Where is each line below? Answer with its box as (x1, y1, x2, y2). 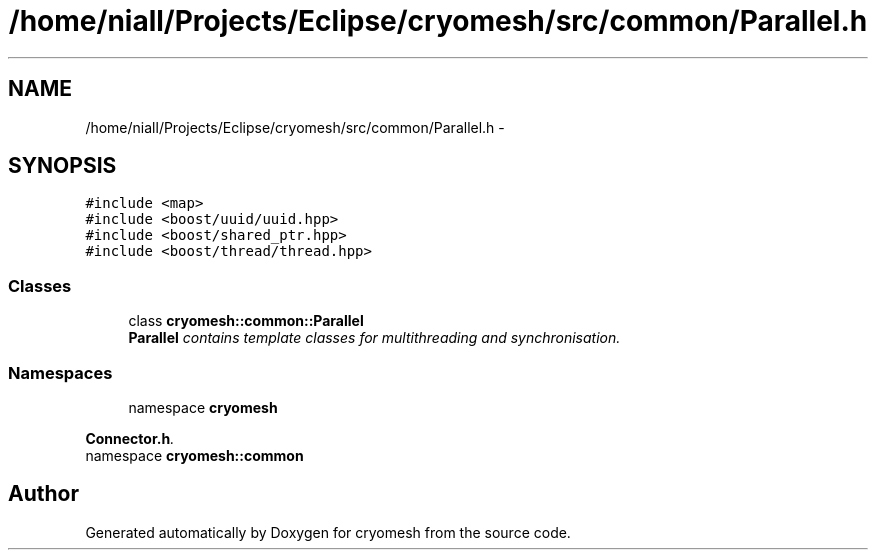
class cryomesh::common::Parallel (128, 312, 364, 330)
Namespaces (8, 362, 113, 383)
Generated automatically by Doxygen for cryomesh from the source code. (85, 523, 571, 541)
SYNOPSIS (8, 153, 117, 179)
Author (8, 481, 79, 507)
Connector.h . (85, 429, 175, 447)
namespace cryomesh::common (85, 446, 304, 464)
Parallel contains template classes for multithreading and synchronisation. (128, 329, 621, 347)
